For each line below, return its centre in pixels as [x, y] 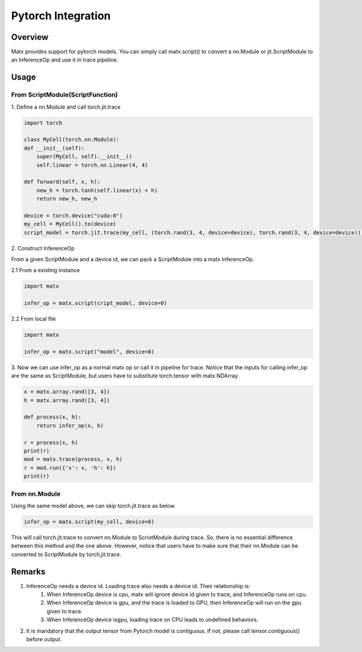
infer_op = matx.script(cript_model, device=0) [95, 303]
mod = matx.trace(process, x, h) [73, 459]
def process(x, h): [52, 417]
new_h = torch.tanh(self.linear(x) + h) [97, 190]
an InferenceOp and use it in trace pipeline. [65, 60]
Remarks [28, 571]
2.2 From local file [33, 319]
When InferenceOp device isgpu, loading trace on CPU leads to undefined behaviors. [153, 620]
